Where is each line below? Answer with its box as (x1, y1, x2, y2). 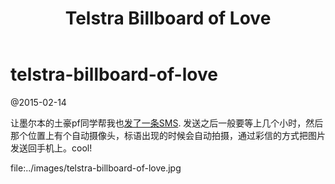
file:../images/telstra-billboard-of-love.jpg (10, 162, 182, 174)
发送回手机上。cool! (10, 142, 93, 154)
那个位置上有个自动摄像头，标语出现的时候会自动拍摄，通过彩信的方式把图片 (10, 129, 326, 141)
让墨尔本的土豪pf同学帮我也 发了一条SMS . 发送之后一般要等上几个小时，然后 (10, 117, 324, 129)
